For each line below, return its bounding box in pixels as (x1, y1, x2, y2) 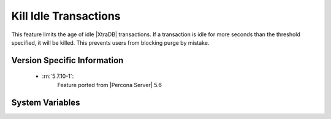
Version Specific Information (11, 55, 124, 66)
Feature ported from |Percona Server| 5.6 (57, 81, 162, 88)
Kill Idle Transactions (11, 9, 121, 23)
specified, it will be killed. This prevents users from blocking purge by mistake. (11, 39, 210, 46)
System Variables (11, 97, 80, 107)
